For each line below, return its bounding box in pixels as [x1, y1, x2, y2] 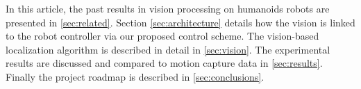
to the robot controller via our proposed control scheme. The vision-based [6, 29, 319, 43]
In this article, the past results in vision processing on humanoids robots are [6, 1, 330, 15]
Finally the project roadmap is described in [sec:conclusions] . [6, 69, 265, 83]
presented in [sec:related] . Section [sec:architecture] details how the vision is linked [6, 15, 355, 29]
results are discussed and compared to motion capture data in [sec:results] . [6, 56, 323, 70]
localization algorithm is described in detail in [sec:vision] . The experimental [6, 42, 330, 56]
